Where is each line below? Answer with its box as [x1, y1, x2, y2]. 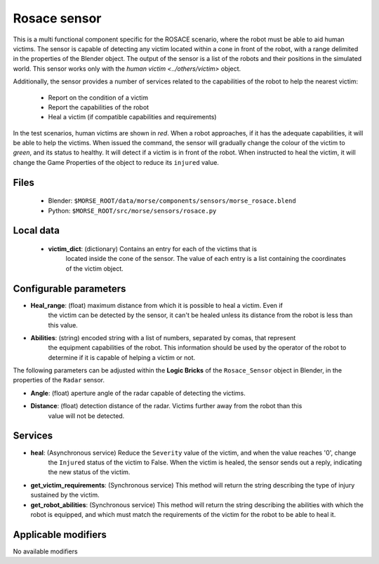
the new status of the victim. [48, 468, 131, 476]
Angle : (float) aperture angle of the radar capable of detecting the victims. [30, 389, 246, 397]
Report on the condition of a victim [48, 93, 149, 102]
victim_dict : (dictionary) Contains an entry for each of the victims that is [48, 245, 258, 253]
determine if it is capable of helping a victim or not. [48, 353, 196, 361]
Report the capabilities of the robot [48, 102, 149, 112]
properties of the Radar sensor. [13, 376, 105, 384]
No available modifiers [13, 547, 78, 556]
